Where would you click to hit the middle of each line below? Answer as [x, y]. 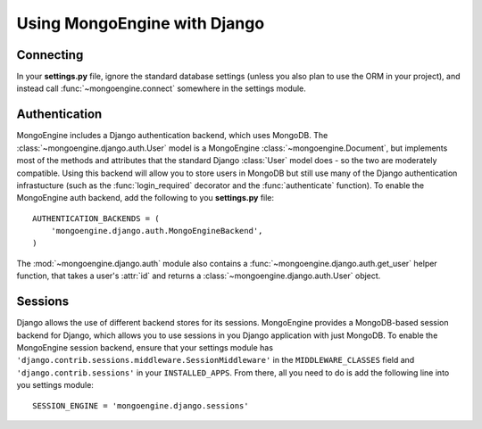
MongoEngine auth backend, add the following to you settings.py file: [145, 198]
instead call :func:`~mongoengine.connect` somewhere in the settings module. [162, 88]
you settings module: [55, 385]
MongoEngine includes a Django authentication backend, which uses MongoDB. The [172, 136]
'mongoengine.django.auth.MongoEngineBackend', [157, 231]
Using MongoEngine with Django [141, 23]
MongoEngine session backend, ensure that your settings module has [145, 347]
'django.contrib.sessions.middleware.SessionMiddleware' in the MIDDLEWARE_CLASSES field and [216, 360]
